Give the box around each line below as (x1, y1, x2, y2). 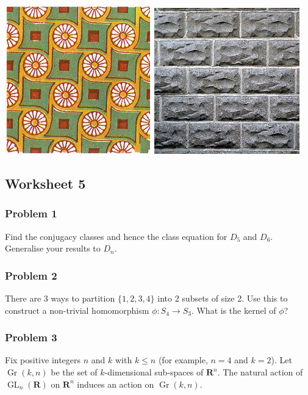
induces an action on (77, 377, 154, 390)
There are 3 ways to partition (5, 292, 115, 304)
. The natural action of (217, 366, 303, 378)
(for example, (158, 353, 208, 366)
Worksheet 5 (5, 173, 86, 192)
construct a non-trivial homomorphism (5, 303, 149, 316)
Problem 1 (5, 206, 57, 221)
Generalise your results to (5, 242, 101, 255)
